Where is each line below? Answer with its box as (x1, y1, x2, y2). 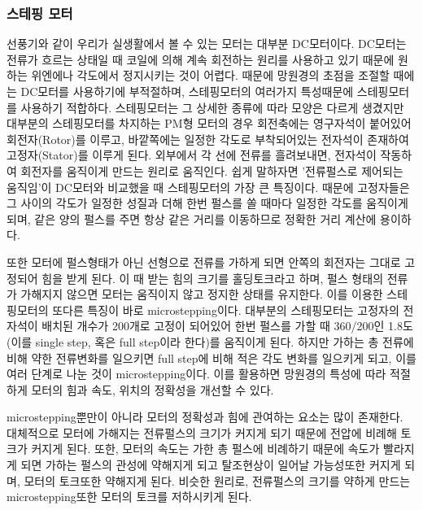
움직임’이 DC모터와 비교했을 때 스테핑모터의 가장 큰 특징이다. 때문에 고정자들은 (7, 178, 410, 195)
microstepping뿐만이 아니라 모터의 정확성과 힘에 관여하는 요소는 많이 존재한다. (7, 408, 403, 425)
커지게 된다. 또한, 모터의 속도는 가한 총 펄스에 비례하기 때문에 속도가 (31, 440, 380, 457)
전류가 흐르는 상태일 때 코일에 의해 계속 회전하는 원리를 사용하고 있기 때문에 (7, 50, 395, 68)
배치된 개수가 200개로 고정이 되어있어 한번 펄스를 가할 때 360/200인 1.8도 (41, 317, 413, 334)
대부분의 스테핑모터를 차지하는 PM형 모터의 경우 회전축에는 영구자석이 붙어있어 (7, 115, 412, 132)
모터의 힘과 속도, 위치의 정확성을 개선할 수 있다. (31, 381, 274, 398)
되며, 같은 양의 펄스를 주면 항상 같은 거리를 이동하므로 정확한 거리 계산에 (7, 210, 377, 227)
